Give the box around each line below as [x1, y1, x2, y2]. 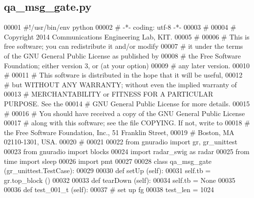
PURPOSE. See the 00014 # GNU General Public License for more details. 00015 [4, 98, 250, 108]
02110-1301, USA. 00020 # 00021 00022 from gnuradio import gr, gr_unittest [4, 137, 237, 147]
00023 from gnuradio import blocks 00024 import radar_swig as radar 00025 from [4, 146, 250, 156]
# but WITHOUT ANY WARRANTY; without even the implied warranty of [4, 79, 237, 89]
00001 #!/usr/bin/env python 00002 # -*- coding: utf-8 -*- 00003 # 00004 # [4, 22, 236, 32]
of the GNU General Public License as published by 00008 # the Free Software [4, 50, 241, 60]
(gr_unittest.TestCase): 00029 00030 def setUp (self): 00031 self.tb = [4, 165, 211, 176]
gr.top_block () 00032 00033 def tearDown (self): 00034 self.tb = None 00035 [4, 175, 235, 185]
